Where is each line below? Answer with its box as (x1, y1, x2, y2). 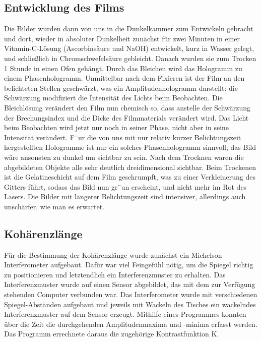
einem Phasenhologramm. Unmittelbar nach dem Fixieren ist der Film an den (4, 73, 245, 83)
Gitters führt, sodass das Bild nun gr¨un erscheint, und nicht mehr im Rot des (4, 181, 247, 192)
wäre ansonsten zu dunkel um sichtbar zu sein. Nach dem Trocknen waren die (4, 151, 244, 162)
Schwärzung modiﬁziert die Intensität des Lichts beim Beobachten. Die (4, 92, 223, 103)
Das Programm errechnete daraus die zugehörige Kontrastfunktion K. (4, 328, 219, 339)
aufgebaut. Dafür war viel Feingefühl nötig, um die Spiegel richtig (50, 259, 253, 270)
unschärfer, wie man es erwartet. (4, 201, 105, 211)
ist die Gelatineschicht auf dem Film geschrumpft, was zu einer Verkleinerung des (4, 172, 255, 182)
